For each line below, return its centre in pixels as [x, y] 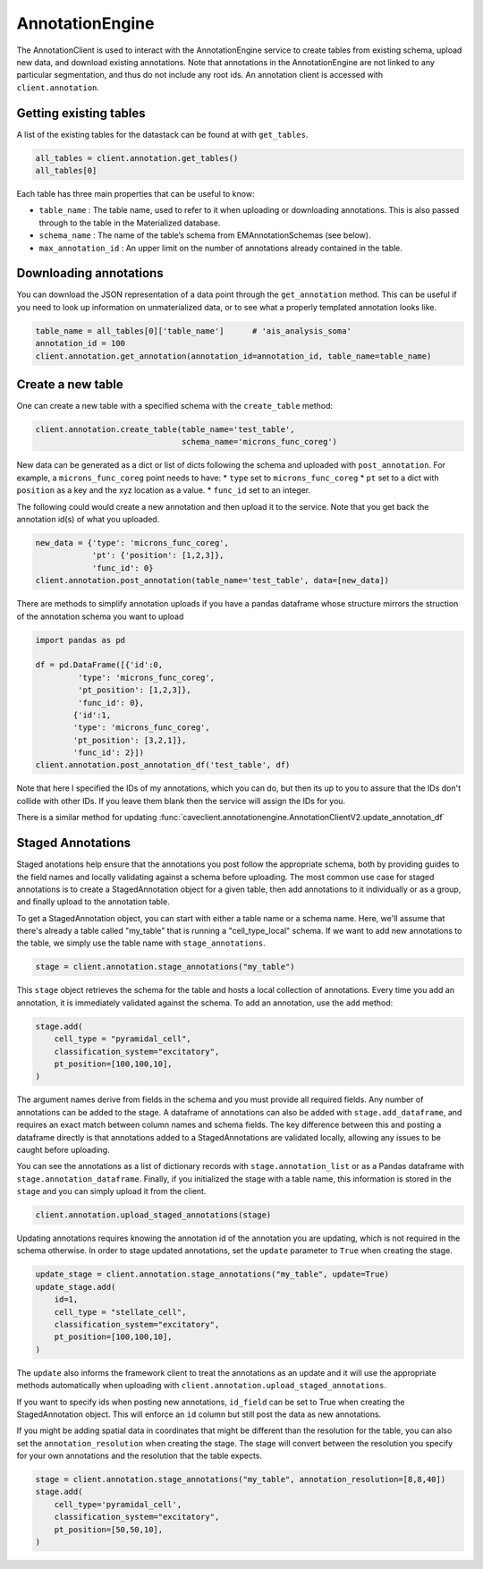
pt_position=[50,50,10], [109, 1529]
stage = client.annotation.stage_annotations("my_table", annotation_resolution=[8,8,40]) [241, 1480]
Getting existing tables [81, 113]
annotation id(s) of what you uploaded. [88, 520]
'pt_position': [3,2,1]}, [130, 740]
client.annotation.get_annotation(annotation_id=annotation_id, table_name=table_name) [233, 356]
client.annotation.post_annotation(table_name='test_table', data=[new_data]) [212, 581]
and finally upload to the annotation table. [93, 902]
